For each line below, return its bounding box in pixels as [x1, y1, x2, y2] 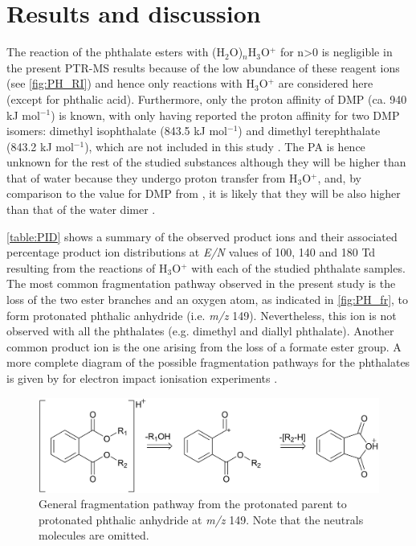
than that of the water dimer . [6, 201, 156, 218]
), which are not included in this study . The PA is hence [84, 138, 365, 154]
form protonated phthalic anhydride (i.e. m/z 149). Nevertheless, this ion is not [6, 306, 397, 323]
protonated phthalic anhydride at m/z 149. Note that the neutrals [39, 511, 364, 528]
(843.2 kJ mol [6, 138, 74, 154]
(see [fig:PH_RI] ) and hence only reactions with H [6, 75, 255, 92]
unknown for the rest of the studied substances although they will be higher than [6, 154, 406, 170]
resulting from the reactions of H [6, 259, 168, 276]
